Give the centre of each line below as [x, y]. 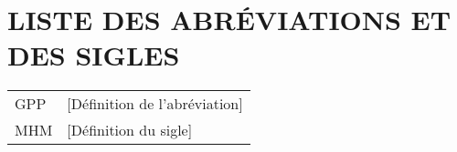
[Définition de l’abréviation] [155, 104]
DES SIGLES [94, 55]
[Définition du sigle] [130, 130]
